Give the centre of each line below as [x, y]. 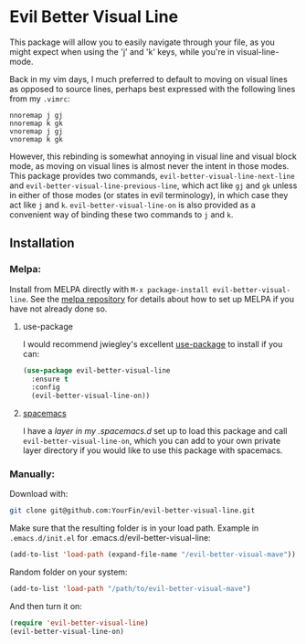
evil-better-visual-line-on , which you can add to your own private [152, 441]
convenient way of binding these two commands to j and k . [121, 214]
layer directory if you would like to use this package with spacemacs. [153, 450]
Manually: [32, 474]
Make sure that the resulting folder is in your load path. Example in [134, 528]
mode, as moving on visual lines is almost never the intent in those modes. [149, 165]
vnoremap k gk [37, 139]
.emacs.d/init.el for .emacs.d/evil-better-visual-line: [111, 538]
